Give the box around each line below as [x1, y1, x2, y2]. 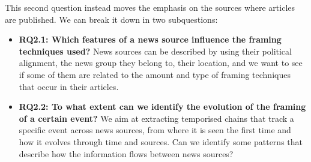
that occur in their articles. [19, 80, 119, 92]
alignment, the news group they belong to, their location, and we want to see [19, 56, 303, 69]
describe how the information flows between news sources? [19, 147, 234, 160]
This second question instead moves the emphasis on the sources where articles [5, 1, 295, 13]
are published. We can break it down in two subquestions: [5, 13, 218, 25]
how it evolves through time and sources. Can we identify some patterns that [19, 135, 303, 148]
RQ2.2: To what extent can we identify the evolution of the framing [19, 100, 306, 113]
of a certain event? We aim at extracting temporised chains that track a [19, 112, 294, 124]
